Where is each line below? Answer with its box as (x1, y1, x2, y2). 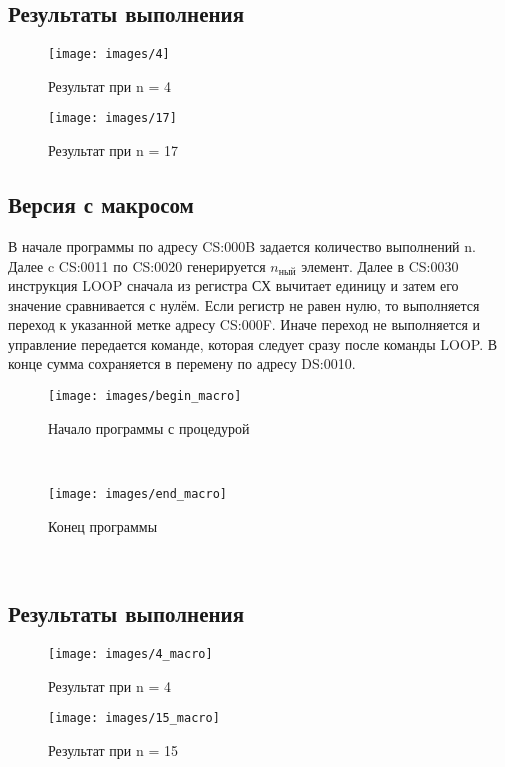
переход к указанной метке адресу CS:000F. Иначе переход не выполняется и (8, 314, 481, 335)
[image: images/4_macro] (48, 646, 213, 661)
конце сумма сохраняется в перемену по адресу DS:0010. (8, 353, 356, 374)
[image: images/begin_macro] (48, 389, 242, 404)
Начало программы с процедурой (48, 417, 250, 438)
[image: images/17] (48, 111, 177, 126)
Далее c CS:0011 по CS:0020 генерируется (8, 255, 266, 276)
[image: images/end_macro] (48, 486, 227, 501)
